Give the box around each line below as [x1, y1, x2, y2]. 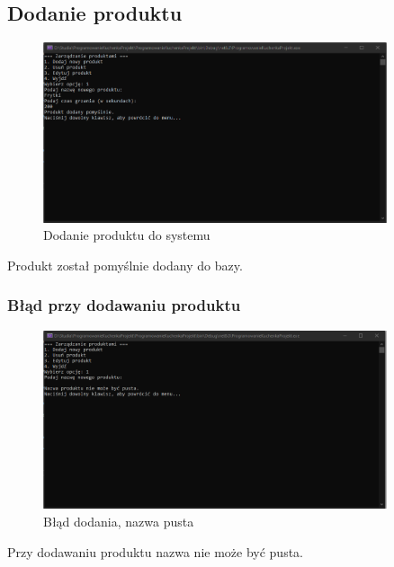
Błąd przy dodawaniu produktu [7, 294, 241, 316]
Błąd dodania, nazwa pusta [43, 512, 194, 531]
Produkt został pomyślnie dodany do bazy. [7, 255, 243, 274]
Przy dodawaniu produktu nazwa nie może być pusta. [7, 542, 303, 561]
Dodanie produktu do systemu [43, 226, 210, 244]
